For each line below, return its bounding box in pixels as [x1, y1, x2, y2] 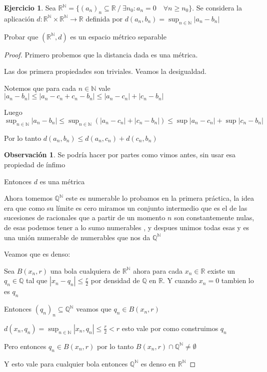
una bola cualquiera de [50, 265, 120, 276]
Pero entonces [4, 341, 46, 351]
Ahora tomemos [4, 193, 52, 203]
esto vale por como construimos [121, 323, 218, 333]
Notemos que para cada [4, 82, 76, 93]
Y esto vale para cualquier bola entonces [4, 358, 128, 369]
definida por [85, 13, 122, 23]
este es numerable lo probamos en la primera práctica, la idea [65, 193, 254, 203]
